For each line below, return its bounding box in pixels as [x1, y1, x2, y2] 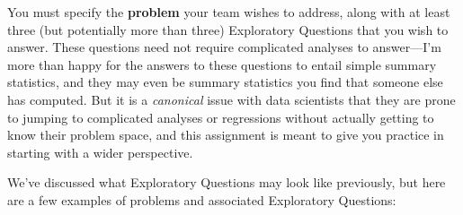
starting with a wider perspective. [7, 142, 193, 161]
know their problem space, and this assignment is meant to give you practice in [7, 125, 444, 144]
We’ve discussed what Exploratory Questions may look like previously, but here [7, 173, 446, 192]
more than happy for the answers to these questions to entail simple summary [7, 55, 437, 73]
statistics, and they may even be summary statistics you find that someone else [7, 73, 443, 91]
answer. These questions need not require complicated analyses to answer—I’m [7, 38, 441, 56]
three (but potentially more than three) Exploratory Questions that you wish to [7, 20, 449, 39]
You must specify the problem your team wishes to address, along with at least [7, 3, 450, 21]
